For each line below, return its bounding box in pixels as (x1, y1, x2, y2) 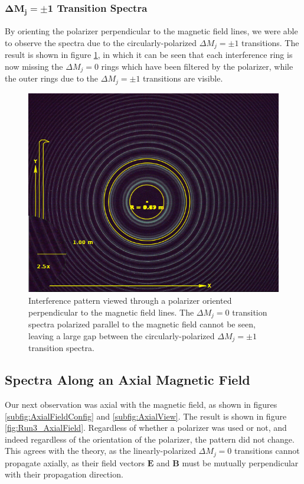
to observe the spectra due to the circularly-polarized (5, 36, 197, 48)
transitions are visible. (143, 72, 223, 85)
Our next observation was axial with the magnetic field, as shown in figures (5, 398, 277, 410)
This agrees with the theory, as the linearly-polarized (5, 444, 196, 457)
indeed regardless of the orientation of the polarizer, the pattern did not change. (5, 433, 295, 445)
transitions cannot (234, 444, 300, 457)
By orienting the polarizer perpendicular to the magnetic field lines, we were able (5, 25, 298, 37)
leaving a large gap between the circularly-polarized (28, 329, 215, 342)
